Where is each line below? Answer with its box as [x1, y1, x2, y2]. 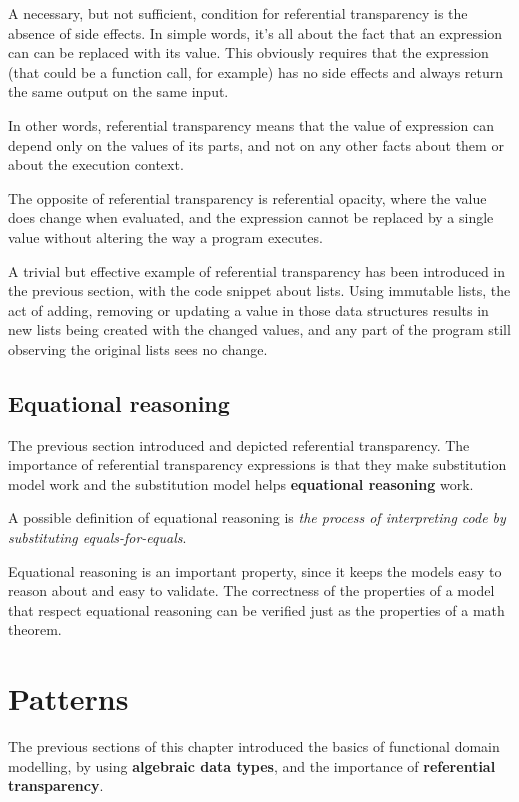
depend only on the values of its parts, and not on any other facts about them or [8, 134, 504, 155]
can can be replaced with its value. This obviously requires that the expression [8, 42, 489, 63]
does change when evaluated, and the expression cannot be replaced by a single [8, 207, 494, 228]
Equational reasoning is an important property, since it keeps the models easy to [8, 560, 502, 581]
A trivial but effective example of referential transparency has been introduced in [8, 260, 506, 281]
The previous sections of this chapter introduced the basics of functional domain [8, 736, 500, 757]
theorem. [8, 619, 62, 640]
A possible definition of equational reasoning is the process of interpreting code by [8, 507, 506, 528]
